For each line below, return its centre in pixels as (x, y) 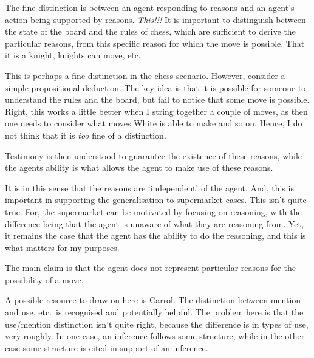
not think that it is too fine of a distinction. (86, 135)
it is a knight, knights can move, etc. (73, 55)
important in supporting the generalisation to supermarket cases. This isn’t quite (156, 200)
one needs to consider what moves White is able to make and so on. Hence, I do (154, 123)
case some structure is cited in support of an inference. (107, 347)
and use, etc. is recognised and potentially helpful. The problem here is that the (154, 312)
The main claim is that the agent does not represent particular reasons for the (150, 268)
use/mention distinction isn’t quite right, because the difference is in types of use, (157, 324)
